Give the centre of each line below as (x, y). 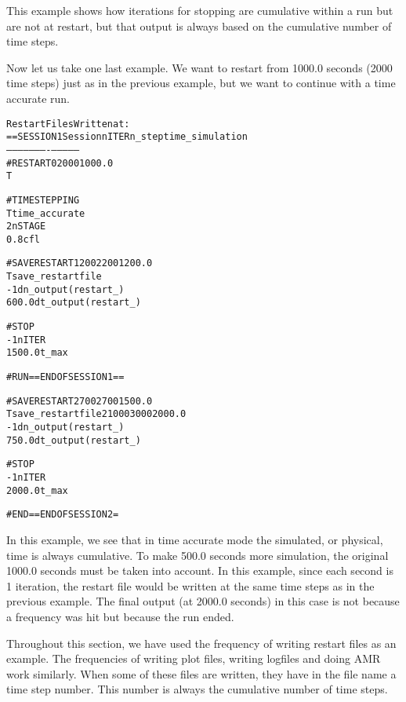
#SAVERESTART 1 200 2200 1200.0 (80, 263)
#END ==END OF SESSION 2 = (63, 515)
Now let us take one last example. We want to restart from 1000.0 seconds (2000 (199, 67)
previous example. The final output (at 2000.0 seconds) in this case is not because (203, 601)
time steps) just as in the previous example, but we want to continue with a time (201, 83)
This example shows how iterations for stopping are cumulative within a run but (200, 10)
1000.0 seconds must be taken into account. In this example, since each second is (200, 570)
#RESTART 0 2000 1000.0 (60, 163)
